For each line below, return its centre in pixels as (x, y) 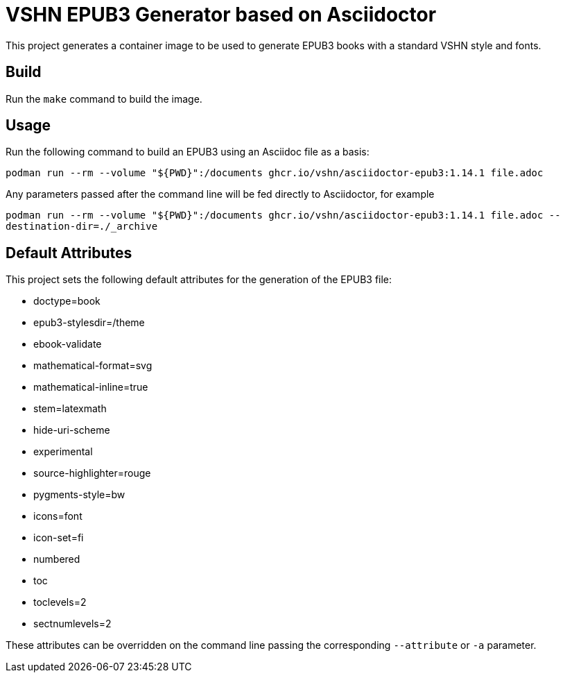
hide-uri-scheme (72, 430)
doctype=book (67, 301)
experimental (63, 452)
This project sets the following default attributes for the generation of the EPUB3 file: (199, 280)
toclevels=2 (60, 602)
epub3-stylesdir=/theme (89, 323)
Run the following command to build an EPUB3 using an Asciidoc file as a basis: (188, 152)
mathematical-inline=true (91, 387)
